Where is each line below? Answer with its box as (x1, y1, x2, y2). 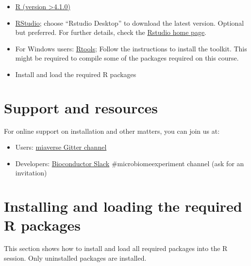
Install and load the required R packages (15, 69, 136, 79)
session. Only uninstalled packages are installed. (4, 252, 147, 263)
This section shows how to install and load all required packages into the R (4, 243, 228, 253)
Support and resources (4, 97, 158, 117)
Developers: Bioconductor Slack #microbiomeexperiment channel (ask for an (15, 158, 244, 168)
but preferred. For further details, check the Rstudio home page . (15, 27, 207, 37)
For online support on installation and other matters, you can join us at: (4, 125, 220, 136)
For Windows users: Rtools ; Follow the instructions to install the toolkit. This (15, 43, 247, 53)
